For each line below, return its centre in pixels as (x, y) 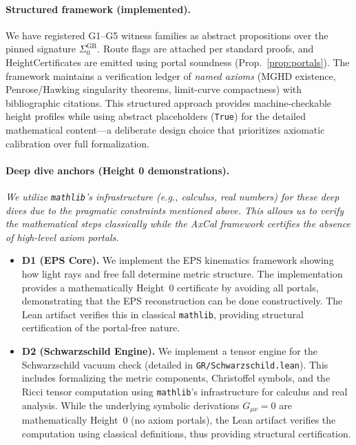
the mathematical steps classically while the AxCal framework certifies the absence (178, 224)
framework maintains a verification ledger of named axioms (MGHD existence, (171, 75)
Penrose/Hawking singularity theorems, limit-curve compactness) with (154, 89)
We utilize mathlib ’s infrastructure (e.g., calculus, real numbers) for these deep (172, 196)
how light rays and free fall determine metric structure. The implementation (182, 274)
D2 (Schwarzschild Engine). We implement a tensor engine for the (169, 351)
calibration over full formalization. (77, 143)
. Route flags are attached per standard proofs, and (206, 49)
